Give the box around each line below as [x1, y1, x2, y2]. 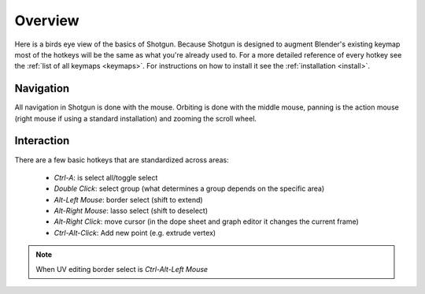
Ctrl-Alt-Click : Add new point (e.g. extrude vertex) [54, 228, 216, 237]
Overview [14, 12, 79, 29]
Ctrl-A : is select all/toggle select [54, 173, 158, 182]
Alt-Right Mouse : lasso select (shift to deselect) [54, 206, 209, 216]
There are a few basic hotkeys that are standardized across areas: [14, 154, 230, 165]
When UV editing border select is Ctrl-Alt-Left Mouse [35, 264, 209, 274]
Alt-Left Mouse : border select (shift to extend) [54, 195, 204, 204]
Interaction [14, 134, 70, 147]
